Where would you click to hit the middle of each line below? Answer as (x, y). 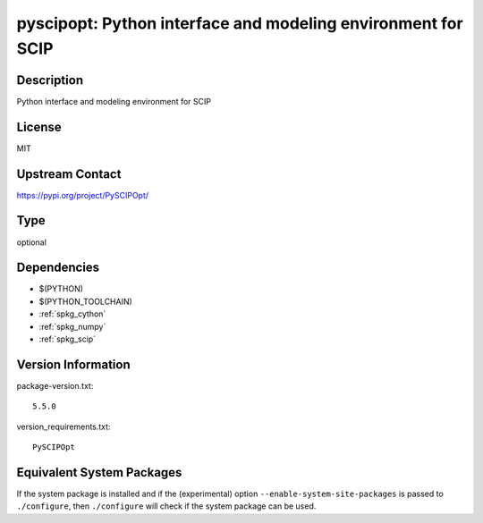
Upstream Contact (69, 174)
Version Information (73, 364)
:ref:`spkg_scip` (68, 339)
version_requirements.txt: (64, 426)
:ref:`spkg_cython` (72, 314)
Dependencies (58, 268)
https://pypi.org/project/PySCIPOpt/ (83, 195)
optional (31, 242)
